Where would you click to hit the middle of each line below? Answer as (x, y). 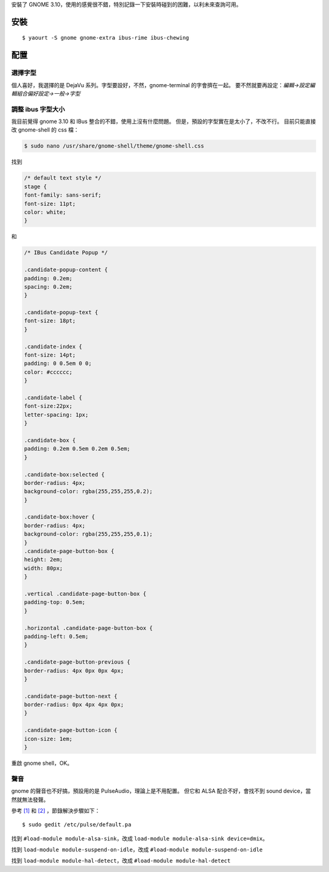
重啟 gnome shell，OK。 (42, 763)
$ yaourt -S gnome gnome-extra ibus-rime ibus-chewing (106, 38)
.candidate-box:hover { (60, 517)
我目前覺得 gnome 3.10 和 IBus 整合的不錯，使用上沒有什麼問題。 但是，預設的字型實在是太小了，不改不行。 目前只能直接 (164, 121)
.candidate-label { (53, 398)
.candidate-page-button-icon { (71, 730)
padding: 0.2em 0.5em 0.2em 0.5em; (77, 449)
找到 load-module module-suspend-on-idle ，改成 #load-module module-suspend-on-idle (137, 849)
